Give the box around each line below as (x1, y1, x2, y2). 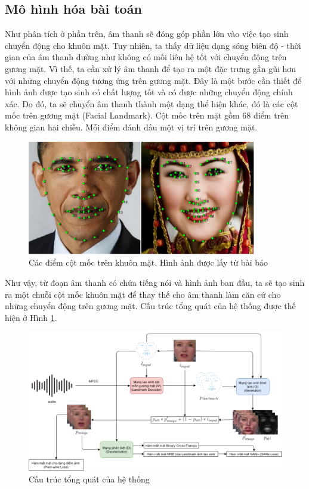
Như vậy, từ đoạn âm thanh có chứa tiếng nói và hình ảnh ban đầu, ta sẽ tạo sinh (5, 276, 305, 289)
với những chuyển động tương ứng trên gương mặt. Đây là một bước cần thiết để (5, 74, 302, 86)
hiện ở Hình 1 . (5, 311, 57, 323)
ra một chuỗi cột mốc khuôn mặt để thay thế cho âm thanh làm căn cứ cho (5, 288, 281, 300)
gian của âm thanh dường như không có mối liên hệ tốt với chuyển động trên (5, 51, 287, 63)
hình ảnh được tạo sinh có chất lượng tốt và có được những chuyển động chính (5, 86, 293, 98)
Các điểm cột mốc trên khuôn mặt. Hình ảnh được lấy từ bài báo (29, 256, 268, 269)
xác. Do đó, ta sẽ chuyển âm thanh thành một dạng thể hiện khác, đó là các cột (5, 97, 298, 110)
